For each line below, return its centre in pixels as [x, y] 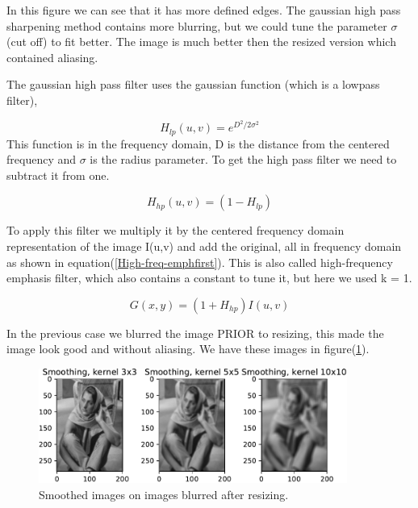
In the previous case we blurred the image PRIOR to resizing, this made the [195, 333]
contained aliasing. [52, 57]
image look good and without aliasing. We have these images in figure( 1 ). [188, 349]
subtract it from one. [58, 175]
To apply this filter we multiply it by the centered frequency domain [176, 230]
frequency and [42, 159]
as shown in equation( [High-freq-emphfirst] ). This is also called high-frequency [200, 262]
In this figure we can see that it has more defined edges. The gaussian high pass [204, 10]
